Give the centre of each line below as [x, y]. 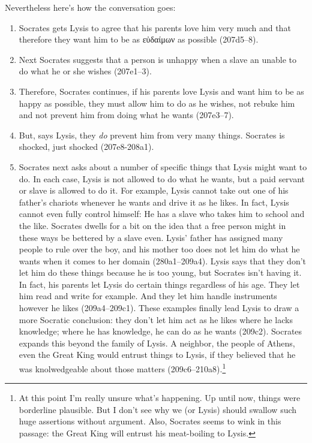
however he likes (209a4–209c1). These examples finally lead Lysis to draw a [159, 308]
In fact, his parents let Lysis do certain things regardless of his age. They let [159, 284]
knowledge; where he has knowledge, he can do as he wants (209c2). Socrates [160, 331]
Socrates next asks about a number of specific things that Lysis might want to [163, 166]
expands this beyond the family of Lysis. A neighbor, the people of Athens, [157, 343]
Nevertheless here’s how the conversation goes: [90, 7]
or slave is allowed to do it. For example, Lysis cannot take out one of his [154, 190]
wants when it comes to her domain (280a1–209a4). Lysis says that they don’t [163, 260]
